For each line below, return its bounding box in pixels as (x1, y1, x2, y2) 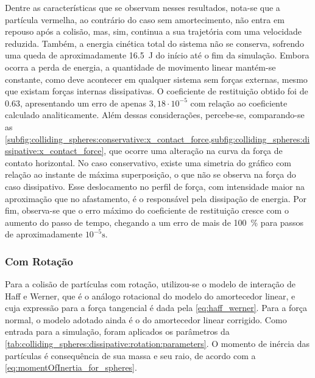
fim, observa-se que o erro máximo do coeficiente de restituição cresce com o (5, 204, 289, 217)
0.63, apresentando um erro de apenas (5, 96, 147, 109)
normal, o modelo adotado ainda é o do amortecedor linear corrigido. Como (5, 313, 287, 326)
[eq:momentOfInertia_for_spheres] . (5, 361, 137, 374)
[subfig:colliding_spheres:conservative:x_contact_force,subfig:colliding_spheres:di (5, 132, 310, 145)
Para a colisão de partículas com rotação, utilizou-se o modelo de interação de (5, 278, 296, 290)
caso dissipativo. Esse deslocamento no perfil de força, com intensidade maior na (5, 180, 305, 192)
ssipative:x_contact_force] (5, 144, 104, 157)
